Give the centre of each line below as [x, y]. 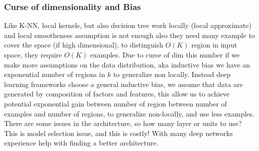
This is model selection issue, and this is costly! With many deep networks [118, 133]
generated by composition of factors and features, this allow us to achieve [117, 94]
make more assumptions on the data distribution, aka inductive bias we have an [127, 64]
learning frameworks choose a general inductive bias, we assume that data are [123, 84]
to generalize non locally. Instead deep [172, 74]
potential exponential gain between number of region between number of [115, 103]
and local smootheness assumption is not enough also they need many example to [129, 35]
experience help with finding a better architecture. [81, 143]
